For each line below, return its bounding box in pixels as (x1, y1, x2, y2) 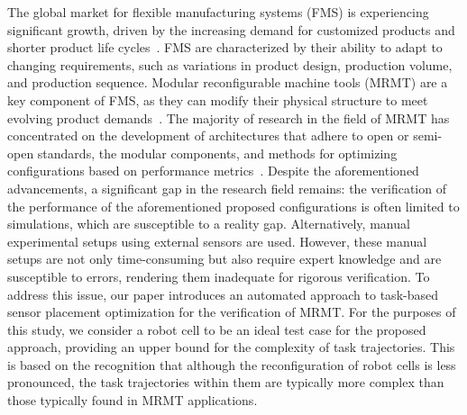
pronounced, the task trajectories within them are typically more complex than (7, 373, 444, 392)
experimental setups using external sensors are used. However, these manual (7, 231, 427, 250)
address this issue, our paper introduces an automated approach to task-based (7, 284, 438, 303)
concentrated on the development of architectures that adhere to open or (7, 126, 409, 145)
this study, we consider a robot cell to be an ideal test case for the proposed (7, 320, 426, 338)
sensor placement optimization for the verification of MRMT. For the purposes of (7, 302, 456, 321)
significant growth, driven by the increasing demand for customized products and (7, 20, 455, 39)
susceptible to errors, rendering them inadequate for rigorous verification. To (7, 266, 430, 285)
